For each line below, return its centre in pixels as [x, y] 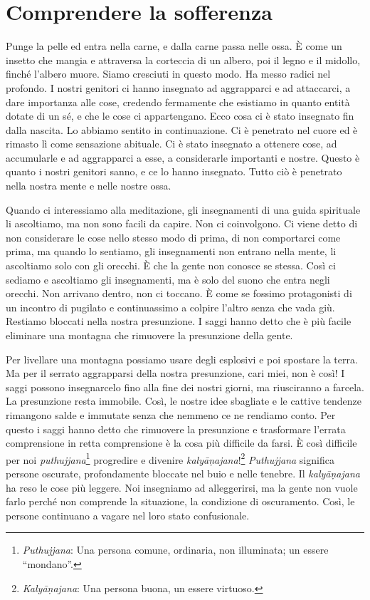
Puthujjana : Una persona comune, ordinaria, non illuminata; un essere [175, 550]
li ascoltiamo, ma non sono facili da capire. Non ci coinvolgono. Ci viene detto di [182, 223]
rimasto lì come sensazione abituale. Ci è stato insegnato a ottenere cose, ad [171, 144]
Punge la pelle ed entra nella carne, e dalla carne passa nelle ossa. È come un [174, 46]
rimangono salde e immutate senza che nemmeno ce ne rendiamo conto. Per [171, 414]
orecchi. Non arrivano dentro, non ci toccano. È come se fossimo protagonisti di [179, 293]
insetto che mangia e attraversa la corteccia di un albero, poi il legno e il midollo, [183, 60]
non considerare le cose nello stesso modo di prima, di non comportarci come [173, 237]
